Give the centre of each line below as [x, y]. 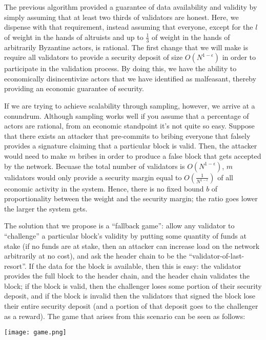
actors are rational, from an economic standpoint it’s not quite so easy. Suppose [129, 126]
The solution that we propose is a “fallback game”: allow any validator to [119, 226]
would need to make [36, 155]
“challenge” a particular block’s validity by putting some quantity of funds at [125, 235]
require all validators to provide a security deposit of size [94, 57]
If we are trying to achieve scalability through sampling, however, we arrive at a [130, 105]
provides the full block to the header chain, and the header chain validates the [127, 276]
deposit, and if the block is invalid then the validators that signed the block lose [130, 296]
